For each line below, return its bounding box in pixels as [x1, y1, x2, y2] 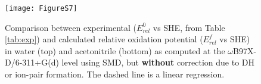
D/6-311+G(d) [5, 56, 59, 69]
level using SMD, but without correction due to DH [61, 56, 255, 69]
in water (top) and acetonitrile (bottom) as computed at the [5, 44, 225, 57]
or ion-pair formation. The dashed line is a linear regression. [5, 68, 225, 80]
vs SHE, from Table [153, 21, 225, 33]
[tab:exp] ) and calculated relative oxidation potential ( [5, 33, 203, 45]
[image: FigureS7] [5, 4, 77, 13]
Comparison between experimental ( [5, 21, 137, 33]
